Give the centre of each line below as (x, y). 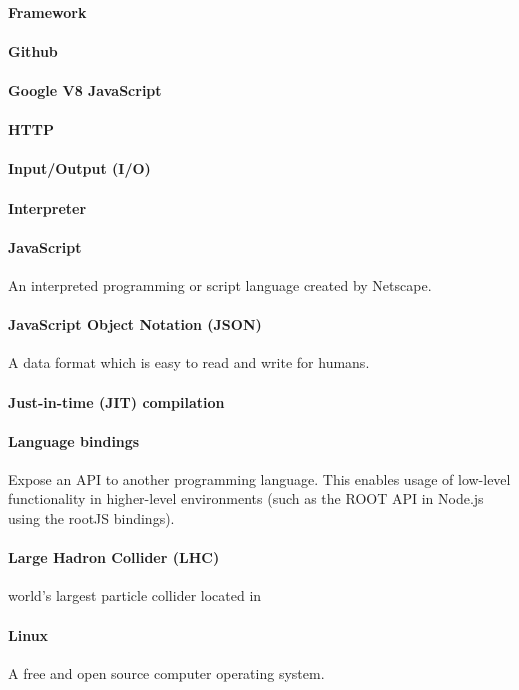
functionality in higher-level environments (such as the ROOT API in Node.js (246, 498)
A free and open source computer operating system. (166, 672)
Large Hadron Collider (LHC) (114, 557)
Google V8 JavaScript (85, 89)
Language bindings (74, 440)
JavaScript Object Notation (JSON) (135, 324)
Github (33, 50)
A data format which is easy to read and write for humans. (189, 362)
